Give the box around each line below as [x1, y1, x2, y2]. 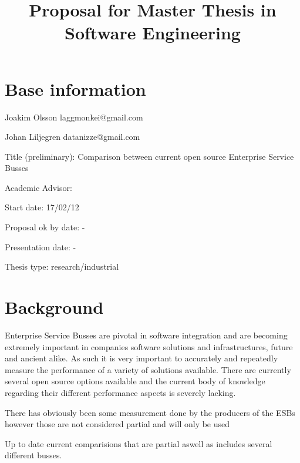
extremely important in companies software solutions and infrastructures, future [5, 340, 293, 353]
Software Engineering [65, 21, 241, 45]
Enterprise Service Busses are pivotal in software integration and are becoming [5, 328, 288, 341]
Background [5, 295, 104, 319]
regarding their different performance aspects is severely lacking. [5, 386, 236, 398]
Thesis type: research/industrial [5, 260, 119, 273]
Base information [5, 76, 146, 100]
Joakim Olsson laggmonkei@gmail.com [5, 110, 143, 123]
